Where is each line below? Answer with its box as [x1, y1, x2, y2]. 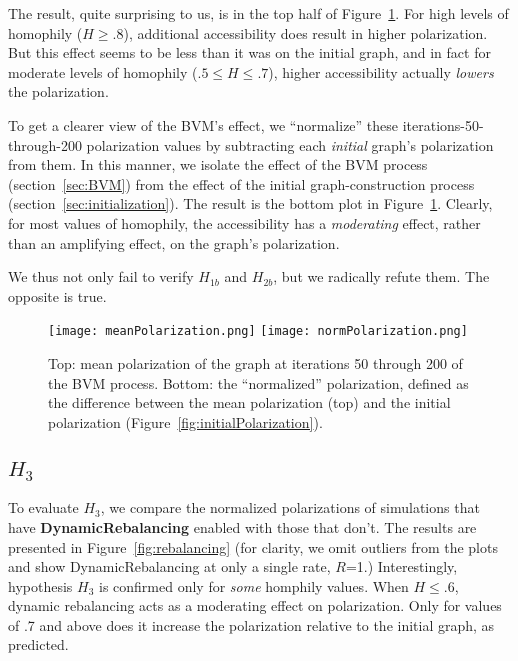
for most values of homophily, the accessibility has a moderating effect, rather [8, 212, 481, 233]
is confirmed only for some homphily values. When [98, 575, 409, 596]
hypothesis [8, 575, 73, 596]
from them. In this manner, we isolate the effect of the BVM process [8, 154, 428, 175]
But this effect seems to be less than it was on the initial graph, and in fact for [8, 42, 491, 63]
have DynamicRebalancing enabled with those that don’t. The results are [8, 516, 477, 537]
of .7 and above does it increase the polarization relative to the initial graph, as [8, 614, 495, 635]
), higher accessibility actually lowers [268, 61, 494, 82]
